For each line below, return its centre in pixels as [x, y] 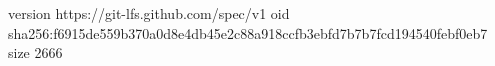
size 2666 [35, 52]
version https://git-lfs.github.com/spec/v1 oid [149, 13]
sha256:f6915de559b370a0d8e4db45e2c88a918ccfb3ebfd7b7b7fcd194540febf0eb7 [248, 32]
